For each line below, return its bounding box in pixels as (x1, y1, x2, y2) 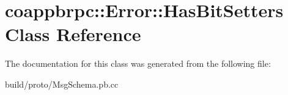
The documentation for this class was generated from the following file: (5, 57, 271, 70)
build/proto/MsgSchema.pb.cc (5, 77, 119, 90)
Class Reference (5, 21, 141, 47)
